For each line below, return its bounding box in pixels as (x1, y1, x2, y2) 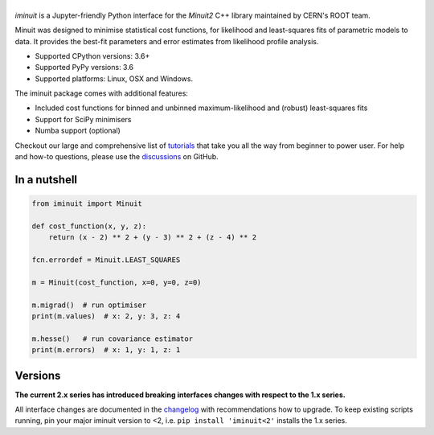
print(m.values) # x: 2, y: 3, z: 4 (31, 311, 181, 321)
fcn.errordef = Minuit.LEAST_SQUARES (31, 256, 181, 265)
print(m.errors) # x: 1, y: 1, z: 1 (31, 346, 181, 355)
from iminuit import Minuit (31, 199, 142, 208)
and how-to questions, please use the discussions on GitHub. (14, 152, 219, 162)
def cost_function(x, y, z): (31, 221, 147, 231)
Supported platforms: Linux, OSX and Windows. (35, 73, 193, 84)
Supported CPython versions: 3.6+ (35, 51, 150, 60)
